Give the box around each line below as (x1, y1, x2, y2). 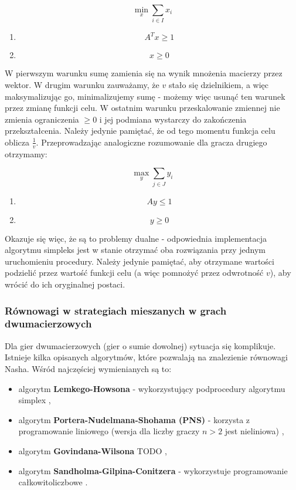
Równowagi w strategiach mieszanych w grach (5, 303, 227, 317)
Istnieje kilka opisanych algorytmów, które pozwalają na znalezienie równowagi (5, 351, 288, 363)
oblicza (5, 136, 29, 148)
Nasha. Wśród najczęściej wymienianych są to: (5, 362, 172, 374)
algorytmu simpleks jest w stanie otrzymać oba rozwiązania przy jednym (5, 244, 266, 256)
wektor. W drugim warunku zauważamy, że (5, 78, 159, 90)
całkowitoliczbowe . (18, 476, 88, 488)
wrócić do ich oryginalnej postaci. (5, 278, 125, 290)
